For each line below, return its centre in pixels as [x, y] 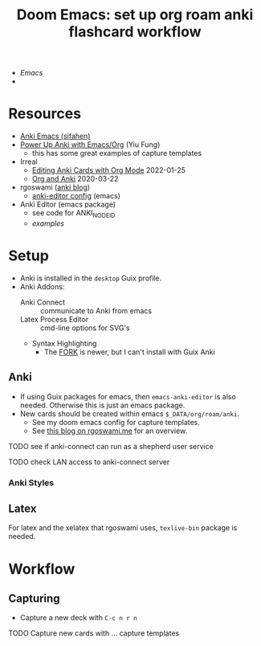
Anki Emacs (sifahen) [55, 136]
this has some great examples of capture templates [117, 153]
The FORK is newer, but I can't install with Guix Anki [129, 352]
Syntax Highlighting [64, 343]
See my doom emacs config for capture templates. [116, 422]
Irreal [29, 161]
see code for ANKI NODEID [73, 214]
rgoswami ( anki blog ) [55, 187]
